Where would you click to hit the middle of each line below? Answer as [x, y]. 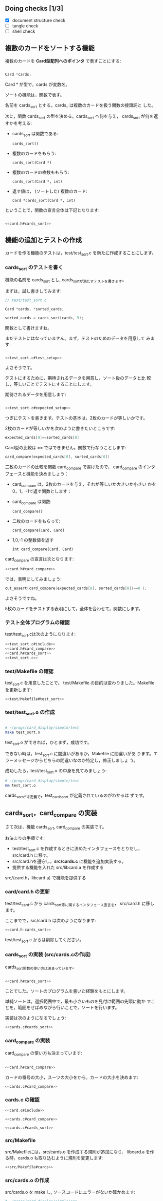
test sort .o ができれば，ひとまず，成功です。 [48, 743]
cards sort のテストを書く [34, 268]
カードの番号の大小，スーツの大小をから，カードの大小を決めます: [72, 1077]
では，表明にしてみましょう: [33, 579]
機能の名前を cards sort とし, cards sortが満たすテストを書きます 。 [66, 280]
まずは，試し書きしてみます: [33, 291]
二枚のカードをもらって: [36, 521]
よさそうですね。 [22, 598]
